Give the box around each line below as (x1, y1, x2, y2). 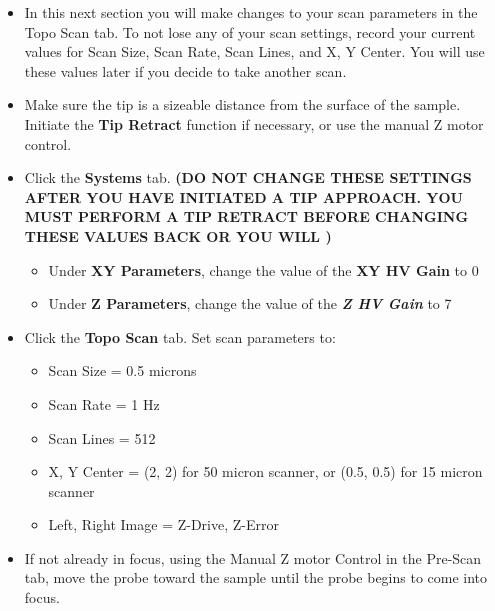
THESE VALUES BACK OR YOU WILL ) (24, 225, 332, 246)
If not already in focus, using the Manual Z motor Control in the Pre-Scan (24, 547, 482, 568)
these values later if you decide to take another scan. (24, 60, 347, 81)
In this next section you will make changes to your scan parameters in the (24, 2, 478, 22)
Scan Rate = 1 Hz (48, 393, 160, 414)
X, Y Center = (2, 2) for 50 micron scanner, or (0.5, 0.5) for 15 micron (48, 461, 483, 482)
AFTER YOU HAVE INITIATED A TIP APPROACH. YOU (24, 186, 463, 207)
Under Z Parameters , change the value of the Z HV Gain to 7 (48, 293, 452, 314)
